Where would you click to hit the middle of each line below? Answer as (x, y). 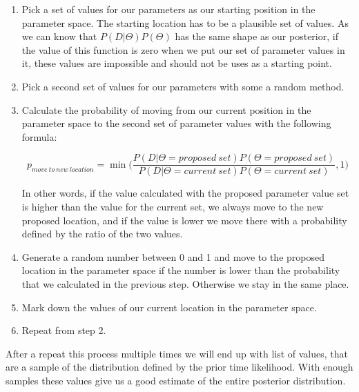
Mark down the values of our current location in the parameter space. (169, 307)
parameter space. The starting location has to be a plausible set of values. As (185, 22)
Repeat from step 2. (64, 330)
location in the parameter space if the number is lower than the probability (181, 270)
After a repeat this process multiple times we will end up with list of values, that (177, 353)
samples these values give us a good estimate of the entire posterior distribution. (176, 380)
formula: (39, 136)
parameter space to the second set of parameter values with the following (176, 123)
